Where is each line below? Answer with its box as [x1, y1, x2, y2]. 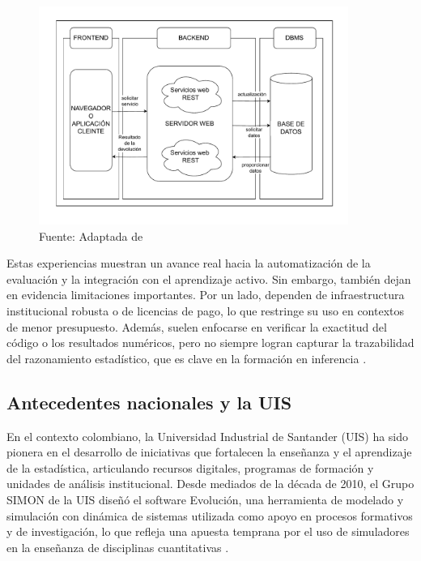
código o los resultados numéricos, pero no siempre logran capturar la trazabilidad [6, 334, 415, 351]
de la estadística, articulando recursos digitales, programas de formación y [6, 459, 374, 476]
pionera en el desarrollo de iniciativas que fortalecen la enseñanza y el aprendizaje [6, 443, 412, 460]
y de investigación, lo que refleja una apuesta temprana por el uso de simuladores [6, 523, 410, 540]
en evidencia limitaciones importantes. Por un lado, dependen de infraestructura [6, 286, 405, 303]
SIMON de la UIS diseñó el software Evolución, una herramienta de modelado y [6, 490, 404, 507]
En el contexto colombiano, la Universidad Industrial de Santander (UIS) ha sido [6, 427, 409, 444]
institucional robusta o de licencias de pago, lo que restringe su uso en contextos [6, 302, 405, 319]
